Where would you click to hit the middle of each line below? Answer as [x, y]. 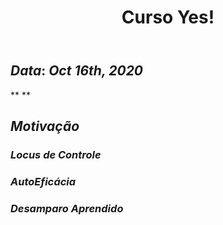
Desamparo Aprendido [67, 208]
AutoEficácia [43, 181]
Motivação [45, 126]
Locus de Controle [56, 154]
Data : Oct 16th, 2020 [77, 71]
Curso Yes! [168, 17]
